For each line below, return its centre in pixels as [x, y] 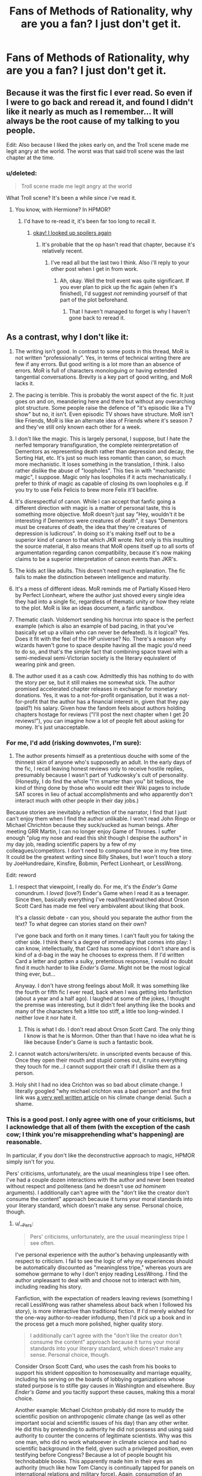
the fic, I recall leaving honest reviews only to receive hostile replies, [99, 769]
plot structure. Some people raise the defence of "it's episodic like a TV [103, 408]
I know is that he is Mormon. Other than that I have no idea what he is [110, 1036]
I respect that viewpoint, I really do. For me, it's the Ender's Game [96, 887]
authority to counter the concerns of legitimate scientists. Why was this [103, 1435]
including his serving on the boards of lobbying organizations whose [100, 1379]
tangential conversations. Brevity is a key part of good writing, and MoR [103, 377]
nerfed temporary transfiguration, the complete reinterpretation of [96, 445]
